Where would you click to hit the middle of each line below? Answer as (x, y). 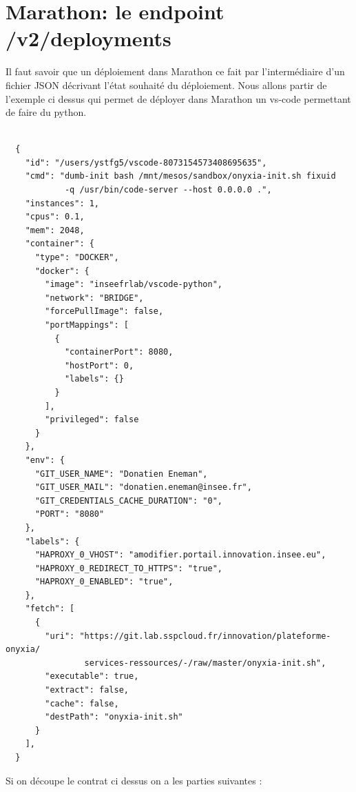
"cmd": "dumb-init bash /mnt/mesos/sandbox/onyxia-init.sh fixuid (180, 176)
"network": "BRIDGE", (94, 298)
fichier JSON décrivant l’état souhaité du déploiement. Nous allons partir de (166, 85)
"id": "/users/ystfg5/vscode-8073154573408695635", (146, 162)
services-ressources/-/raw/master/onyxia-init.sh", (205, 663)
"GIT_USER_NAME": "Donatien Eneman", (121, 474)
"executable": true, (92, 676)
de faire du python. (46, 112)
